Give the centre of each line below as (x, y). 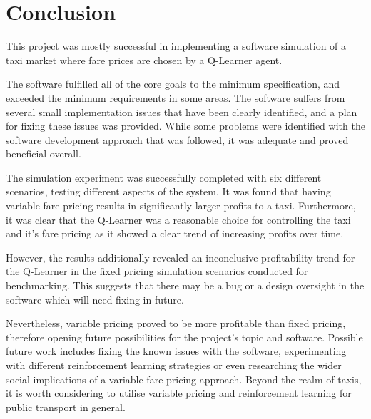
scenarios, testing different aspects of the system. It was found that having (168, 191)
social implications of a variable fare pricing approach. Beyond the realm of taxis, (184, 379)
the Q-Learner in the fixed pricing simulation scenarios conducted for (157, 271)
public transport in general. (66, 407)
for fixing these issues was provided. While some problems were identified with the (185, 126)
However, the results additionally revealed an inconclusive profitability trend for (181, 257)
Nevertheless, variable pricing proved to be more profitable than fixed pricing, (176, 323)
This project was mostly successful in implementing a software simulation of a (176, 46)
